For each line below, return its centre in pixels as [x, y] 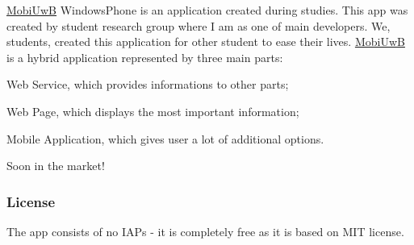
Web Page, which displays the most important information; [153, 111]
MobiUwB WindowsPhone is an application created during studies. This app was [207, 10]
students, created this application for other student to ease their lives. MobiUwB [206, 42]
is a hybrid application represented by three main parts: [145, 57]
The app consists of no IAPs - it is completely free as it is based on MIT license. [205, 231]
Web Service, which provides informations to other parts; [148, 84]
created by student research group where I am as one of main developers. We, [199, 25]
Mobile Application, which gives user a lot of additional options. [165, 138]
